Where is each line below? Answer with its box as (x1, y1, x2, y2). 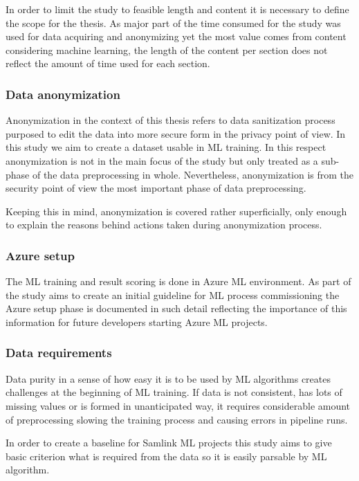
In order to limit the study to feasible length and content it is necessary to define (6, 2, 349, 16)
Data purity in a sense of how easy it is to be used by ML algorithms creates (6, 371, 331, 385)
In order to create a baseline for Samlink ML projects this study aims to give (6, 435, 332, 450)
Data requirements (6, 344, 112, 361)
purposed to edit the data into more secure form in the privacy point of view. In (6, 126, 346, 140)
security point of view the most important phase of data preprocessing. (6, 181, 306, 195)
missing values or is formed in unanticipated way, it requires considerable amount (6, 398, 351, 412)
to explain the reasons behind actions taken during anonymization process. (6, 217, 322, 232)
